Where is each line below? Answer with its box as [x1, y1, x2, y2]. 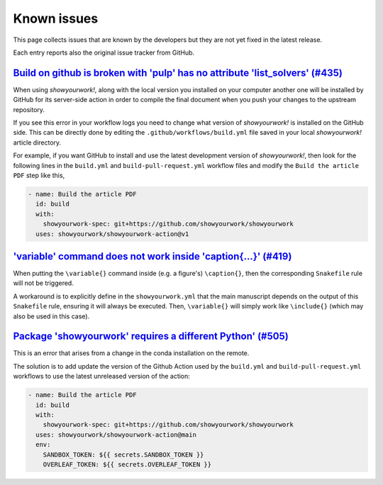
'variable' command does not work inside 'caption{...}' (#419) [13, 250, 292, 262]
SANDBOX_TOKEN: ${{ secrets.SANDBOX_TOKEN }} [43, 450, 204, 459]
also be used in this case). [13, 312, 90, 320]
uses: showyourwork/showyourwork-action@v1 [35, 230, 189, 238]
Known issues [13, 11, 99, 26]
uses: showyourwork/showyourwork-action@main [35, 430, 196, 439]
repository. [13, 105, 45, 113]
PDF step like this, [13, 171, 65, 179]
